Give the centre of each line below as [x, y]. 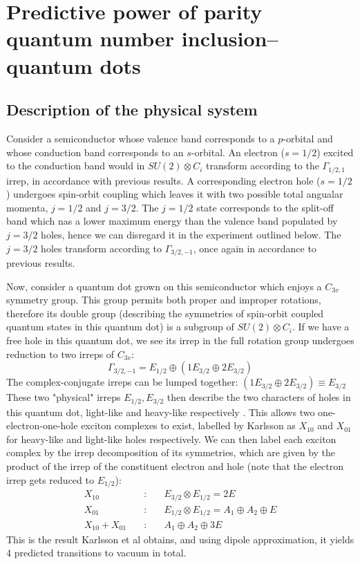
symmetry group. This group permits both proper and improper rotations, [164, 300]
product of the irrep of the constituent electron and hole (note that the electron [175, 466]
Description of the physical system [132, 110]
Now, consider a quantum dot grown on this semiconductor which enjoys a [164, 286]
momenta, [27, 207]
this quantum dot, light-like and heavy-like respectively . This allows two [161, 412]
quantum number [91, 38]
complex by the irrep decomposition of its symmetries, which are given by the [171, 452]
